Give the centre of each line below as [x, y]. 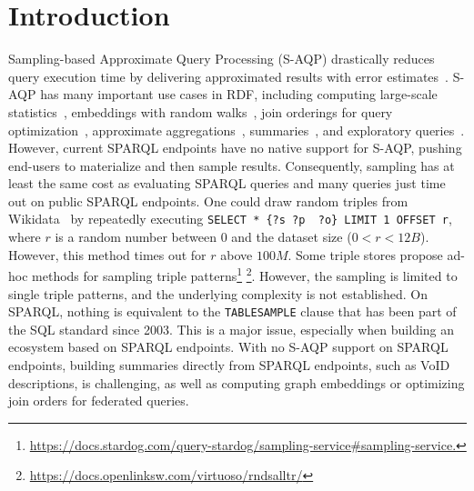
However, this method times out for [107, 254]
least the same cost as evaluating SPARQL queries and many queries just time [227, 183]
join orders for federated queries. [99, 401]
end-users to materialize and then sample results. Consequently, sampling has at [232, 165]
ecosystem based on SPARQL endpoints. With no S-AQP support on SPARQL [228, 347]
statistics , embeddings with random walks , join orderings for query [201, 111]
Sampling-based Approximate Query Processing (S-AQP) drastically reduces [222, 59]
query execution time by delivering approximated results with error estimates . [228, 76]
